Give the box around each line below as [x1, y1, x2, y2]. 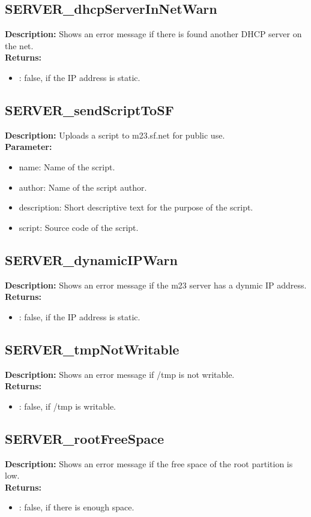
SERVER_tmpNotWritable [5, 339, 180, 358]
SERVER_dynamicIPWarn [5, 250, 178, 269]
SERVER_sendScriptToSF [5, 100, 174, 119]
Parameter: [5, 140, 52, 153]
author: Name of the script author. [19, 181, 147, 193]
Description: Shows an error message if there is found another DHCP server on [5, 28, 302, 40]
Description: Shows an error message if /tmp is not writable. [5, 368, 235, 380]
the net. [5, 39, 34, 52]
